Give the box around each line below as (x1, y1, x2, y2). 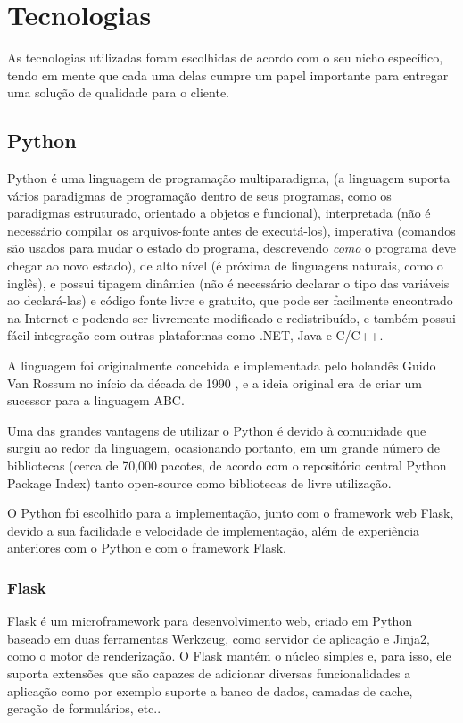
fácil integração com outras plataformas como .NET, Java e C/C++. (7, 326, 384, 345)
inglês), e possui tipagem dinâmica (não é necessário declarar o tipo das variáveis (7, 273, 450, 292)
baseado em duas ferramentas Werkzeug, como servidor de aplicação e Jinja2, (7, 628, 430, 647)
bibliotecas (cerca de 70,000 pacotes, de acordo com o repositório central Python (7, 456, 447, 475)
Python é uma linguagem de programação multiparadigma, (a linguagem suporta (7, 169, 451, 187)
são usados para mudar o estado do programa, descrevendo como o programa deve (7, 238, 457, 257)
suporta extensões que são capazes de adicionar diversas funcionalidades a (7, 663, 411, 682)
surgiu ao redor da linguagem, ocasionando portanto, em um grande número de (7, 438, 440, 457)
